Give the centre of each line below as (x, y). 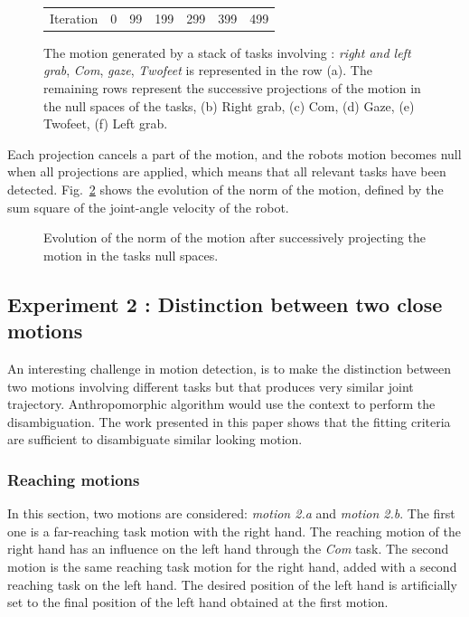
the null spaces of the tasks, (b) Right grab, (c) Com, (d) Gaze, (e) (229, 105)
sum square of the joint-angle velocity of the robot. (148, 207)
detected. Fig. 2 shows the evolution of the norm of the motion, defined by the (225, 189)
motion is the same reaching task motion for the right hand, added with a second (232, 566)
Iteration (74, 18)
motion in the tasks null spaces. (131, 255)
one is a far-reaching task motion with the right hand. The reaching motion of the (234, 531)
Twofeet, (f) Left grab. (106, 123)
